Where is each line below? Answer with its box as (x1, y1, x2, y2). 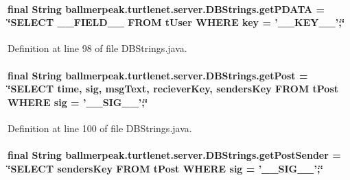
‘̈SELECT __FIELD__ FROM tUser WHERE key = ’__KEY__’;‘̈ (8, 15, 345, 29)
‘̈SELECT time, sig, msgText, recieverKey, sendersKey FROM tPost (8, 81, 339, 96)
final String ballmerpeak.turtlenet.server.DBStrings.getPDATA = (8, 1, 325, 16)
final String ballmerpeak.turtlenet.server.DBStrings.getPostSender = (8, 148, 341, 162)
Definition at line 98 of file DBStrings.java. (8, 41, 187, 55)
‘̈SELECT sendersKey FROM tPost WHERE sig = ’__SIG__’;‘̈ (8, 161, 323, 175)
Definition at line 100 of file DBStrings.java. (8, 120, 192, 135)
